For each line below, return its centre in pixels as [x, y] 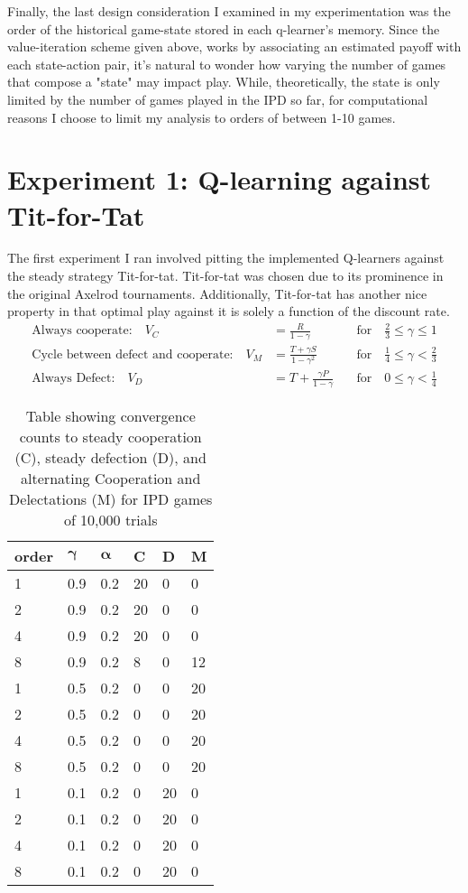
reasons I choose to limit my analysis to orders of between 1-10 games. [202, 117]
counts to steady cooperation [110, 436]
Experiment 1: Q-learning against [220, 179]
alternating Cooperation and [111, 478]
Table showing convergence [110, 415]
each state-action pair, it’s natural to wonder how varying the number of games [227, 64]
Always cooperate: [82, 331]
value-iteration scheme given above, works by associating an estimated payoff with [234, 47]
